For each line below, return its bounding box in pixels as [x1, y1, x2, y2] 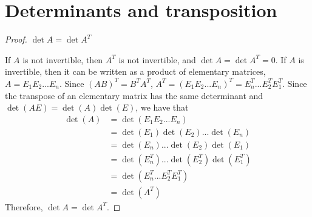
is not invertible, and [118, 53, 196, 66]
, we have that [135, 101, 189, 114]
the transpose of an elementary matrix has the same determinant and [5, 89, 263, 102]
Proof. [5, 33, 27, 46]
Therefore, [5, 200, 43, 213]
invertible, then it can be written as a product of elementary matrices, [5, 65, 266, 78]
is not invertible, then [22, 53, 103, 66]
